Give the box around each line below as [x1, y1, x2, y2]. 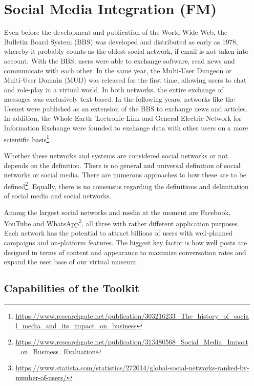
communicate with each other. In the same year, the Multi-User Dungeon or [4, 65, 232, 75]
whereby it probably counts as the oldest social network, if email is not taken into [4, 46, 249, 56]
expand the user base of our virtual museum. [4, 257, 138, 267]
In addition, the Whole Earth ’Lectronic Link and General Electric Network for [4, 113, 242, 123]
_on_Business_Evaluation [15, 346, 96, 356]
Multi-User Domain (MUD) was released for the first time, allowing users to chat [4, 75, 247, 85]
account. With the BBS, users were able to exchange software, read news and [4, 55, 235, 65]
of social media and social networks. [4, 190, 111, 200]
